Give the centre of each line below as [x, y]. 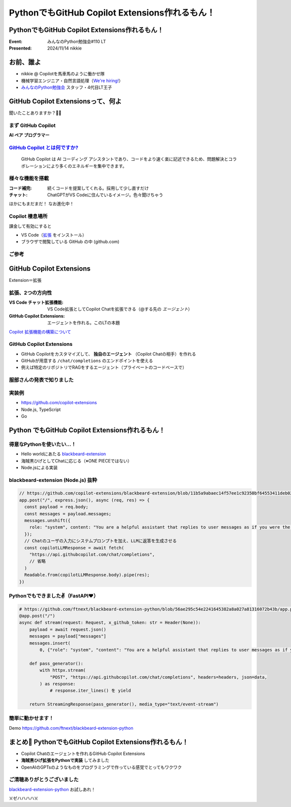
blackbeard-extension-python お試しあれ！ [52, 789]
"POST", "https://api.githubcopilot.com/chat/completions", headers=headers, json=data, [159, 677]
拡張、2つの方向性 [31, 292]
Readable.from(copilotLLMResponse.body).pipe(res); [87, 575]
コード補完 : [20, 188]
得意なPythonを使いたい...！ [42, 444]
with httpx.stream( [63, 670]
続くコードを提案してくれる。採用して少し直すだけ [98, 188]
